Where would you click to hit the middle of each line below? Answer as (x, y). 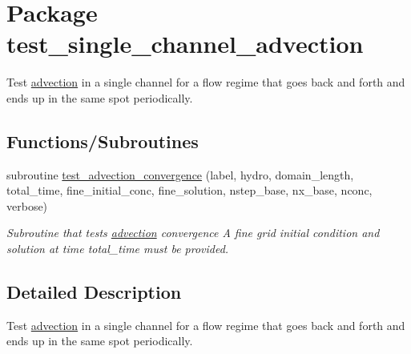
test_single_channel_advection (185, 44)
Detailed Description (94, 292)
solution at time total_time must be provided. (118, 249)
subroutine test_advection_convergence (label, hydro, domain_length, (180, 174)
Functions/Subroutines (103, 141)
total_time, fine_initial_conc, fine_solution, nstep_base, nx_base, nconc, (189, 190)
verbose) (27, 205)
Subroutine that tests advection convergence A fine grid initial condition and (193, 233)
